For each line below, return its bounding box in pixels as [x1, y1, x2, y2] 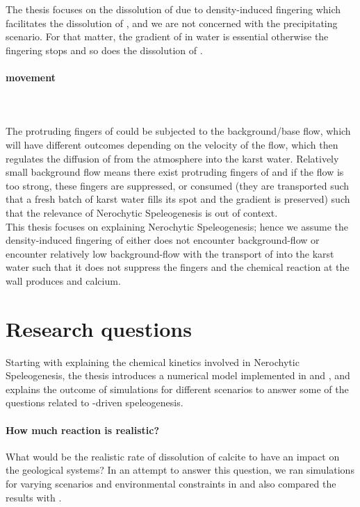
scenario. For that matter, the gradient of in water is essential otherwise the [6, 29, 329, 44]
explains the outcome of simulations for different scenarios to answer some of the [6, 381, 349, 396]
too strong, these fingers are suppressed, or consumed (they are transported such [6, 178, 350, 192]
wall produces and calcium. [6, 273, 121, 288]
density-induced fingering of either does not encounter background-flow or [6, 233, 320, 247]
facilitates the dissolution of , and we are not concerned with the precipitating [6, 15, 338, 30]
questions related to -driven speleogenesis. [6, 395, 183, 410]
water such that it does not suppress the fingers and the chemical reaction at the [6, 260, 350, 274]
